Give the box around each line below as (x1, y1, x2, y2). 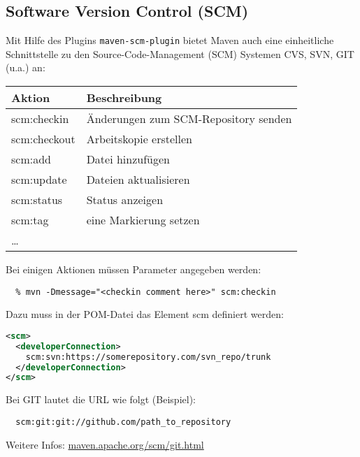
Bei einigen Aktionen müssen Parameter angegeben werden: (6, 262, 261, 277)
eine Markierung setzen (86, 212, 200, 228)
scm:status (11, 191, 63, 208)
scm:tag (11, 212, 49, 228)
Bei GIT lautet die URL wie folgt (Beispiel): (6, 392, 196, 407)
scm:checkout (11, 131, 75, 147)
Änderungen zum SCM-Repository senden (86, 110, 292, 127)
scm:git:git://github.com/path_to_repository (15, 416, 231, 427)
